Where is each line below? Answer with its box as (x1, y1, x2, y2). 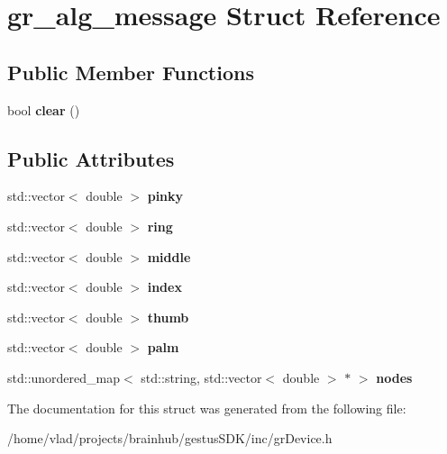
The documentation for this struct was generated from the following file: (7, 398, 406, 417)
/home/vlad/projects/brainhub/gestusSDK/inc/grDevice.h (7, 429, 333, 448)
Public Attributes (7, 144, 175, 172)
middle (147, 247, 191, 266)
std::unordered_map (7, 368, 121, 386)
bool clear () (7, 100, 80, 119)
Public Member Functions (7, 58, 254, 86)
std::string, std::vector (141, 368, 262, 386)
